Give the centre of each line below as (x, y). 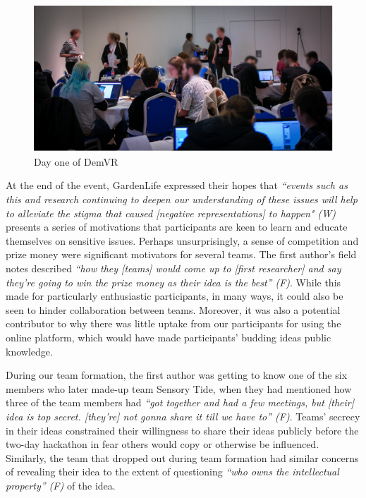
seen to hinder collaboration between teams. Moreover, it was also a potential (173, 309)
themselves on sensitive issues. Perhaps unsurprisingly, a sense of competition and (182, 240)
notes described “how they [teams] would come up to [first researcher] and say (173, 268)
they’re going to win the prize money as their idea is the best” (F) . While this (173, 282)
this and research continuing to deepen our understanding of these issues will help (182, 199)
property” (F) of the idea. (61, 485)
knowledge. (29, 351)
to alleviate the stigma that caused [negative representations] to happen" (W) (171, 213)
